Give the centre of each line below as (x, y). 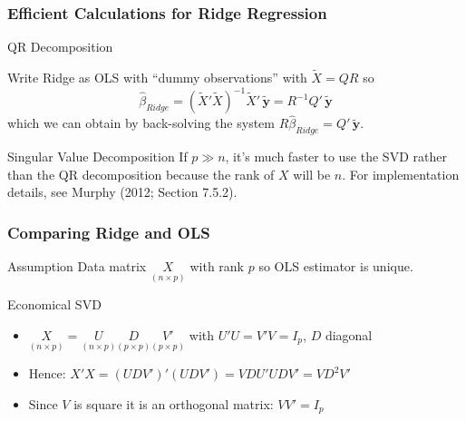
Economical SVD (54, 304)
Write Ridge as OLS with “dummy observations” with (157, 78)
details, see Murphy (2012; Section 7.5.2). (122, 192)
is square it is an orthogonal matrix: (174, 403)
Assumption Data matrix (77, 266)
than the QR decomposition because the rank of (141, 174)
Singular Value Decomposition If (97, 157)
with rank (217, 266)
